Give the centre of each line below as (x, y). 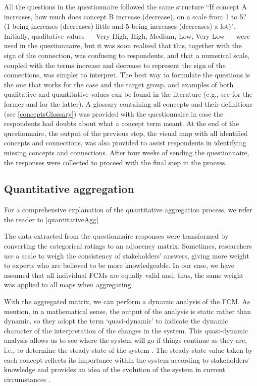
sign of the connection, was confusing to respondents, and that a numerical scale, (127, 55)
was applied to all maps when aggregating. (69, 285)
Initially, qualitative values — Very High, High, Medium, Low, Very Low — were (127, 35)
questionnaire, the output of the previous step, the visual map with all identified (126, 133)
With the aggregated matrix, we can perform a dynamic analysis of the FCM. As (127, 301)
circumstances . (27, 379)
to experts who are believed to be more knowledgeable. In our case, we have (119, 265)
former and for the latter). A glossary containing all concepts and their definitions (128, 103)
